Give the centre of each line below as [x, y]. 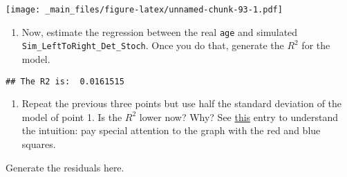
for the [316, 45]
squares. [39, 144]
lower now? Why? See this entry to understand [239, 117]
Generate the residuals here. [65, 167]
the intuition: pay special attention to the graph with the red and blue [171, 130]
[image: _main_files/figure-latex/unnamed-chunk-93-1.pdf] [144, 10]
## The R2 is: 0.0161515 [65, 81]
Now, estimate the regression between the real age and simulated [160, 31]
